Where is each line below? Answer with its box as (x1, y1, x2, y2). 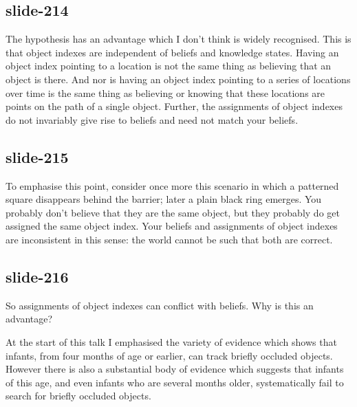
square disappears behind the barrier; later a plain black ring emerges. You (6, 192, 322, 206)
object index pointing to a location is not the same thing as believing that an (6, 58, 332, 73)
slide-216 (6, 265, 69, 287)
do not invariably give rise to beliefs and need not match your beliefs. (6, 112, 299, 126)
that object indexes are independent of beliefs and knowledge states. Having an (6, 45, 339, 59)
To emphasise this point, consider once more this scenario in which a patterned (6, 178, 339, 192)
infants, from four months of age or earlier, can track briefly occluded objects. (6, 348, 333, 362)
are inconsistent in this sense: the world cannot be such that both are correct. (6, 232, 333, 246)
